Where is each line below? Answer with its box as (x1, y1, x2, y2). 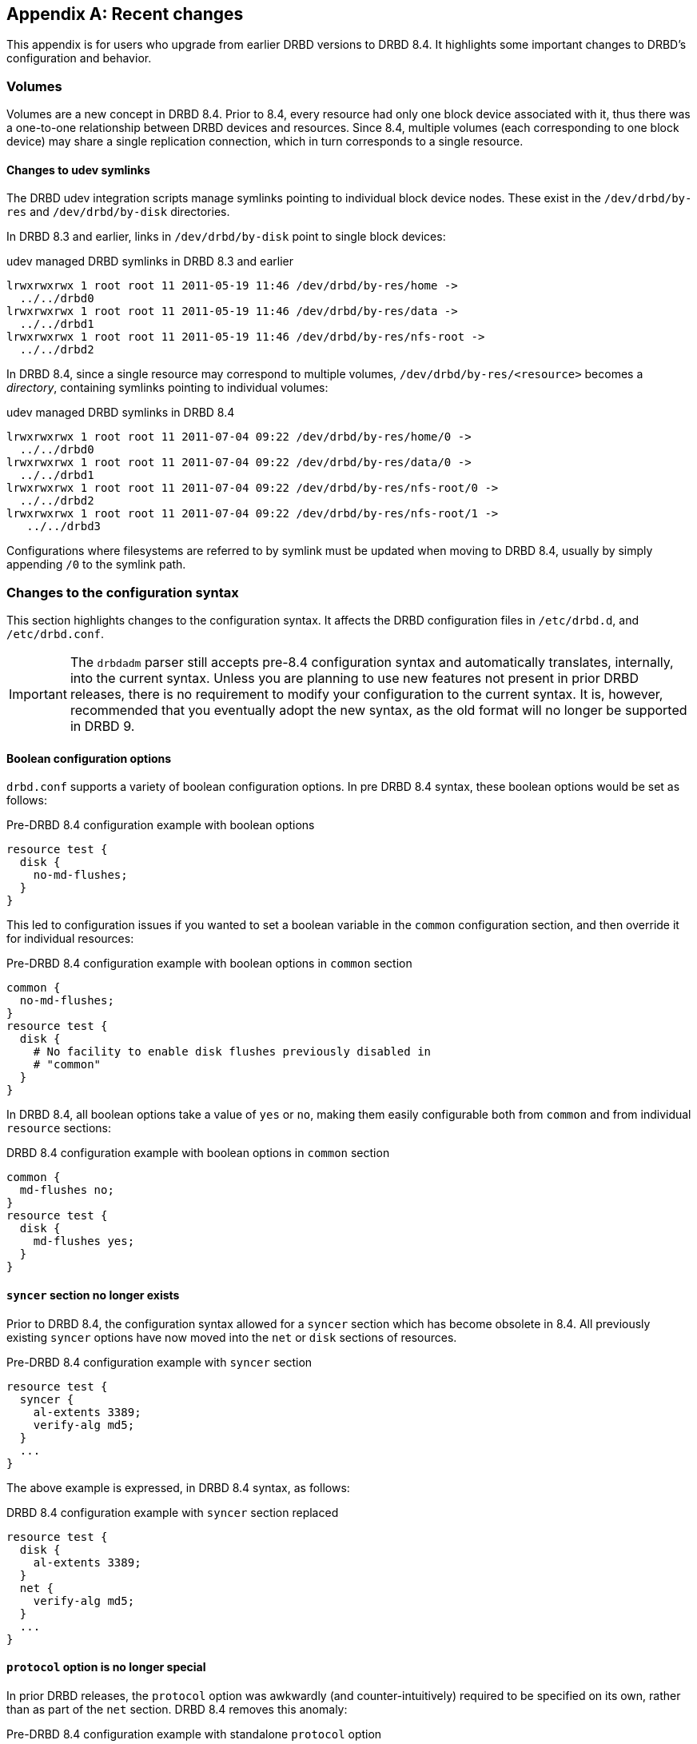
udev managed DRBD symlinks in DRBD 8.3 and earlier (6, 254, 293, 269)
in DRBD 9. (70, 718, 135, 735)
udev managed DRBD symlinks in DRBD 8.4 (6, 405, 235, 420)
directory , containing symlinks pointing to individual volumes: (6, 381, 329, 395)
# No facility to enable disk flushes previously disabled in (33, 1045, 432, 1059)
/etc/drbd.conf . (6, 627, 105, 641)
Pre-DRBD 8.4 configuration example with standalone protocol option (6, 1726, 382, 1741)
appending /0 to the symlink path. (6, 557, 186, 572)
